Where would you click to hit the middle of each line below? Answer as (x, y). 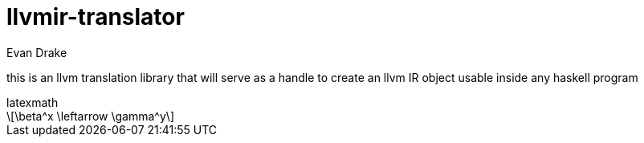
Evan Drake (37, 52)
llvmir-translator (96, 17)
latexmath (33, 102)
